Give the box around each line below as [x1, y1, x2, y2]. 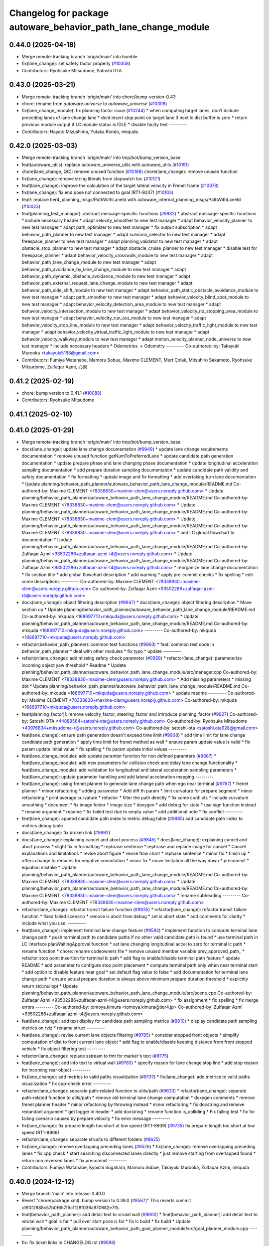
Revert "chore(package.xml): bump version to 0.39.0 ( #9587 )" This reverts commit [21, 1198, 191, 1204]
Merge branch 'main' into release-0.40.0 [21, 1190, 105, 1196]
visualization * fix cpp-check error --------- [21, 1081, 112, 1087]
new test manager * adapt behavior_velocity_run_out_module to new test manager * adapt [21, 315, 206, 321]
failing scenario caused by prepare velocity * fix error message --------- [21, 1115, 171, 1121]
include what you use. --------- [21, 920, 87, 927]
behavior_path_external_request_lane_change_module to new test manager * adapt [21, 280, 193, 286]
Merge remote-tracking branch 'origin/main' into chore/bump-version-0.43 [21, 94, 176, 100]
